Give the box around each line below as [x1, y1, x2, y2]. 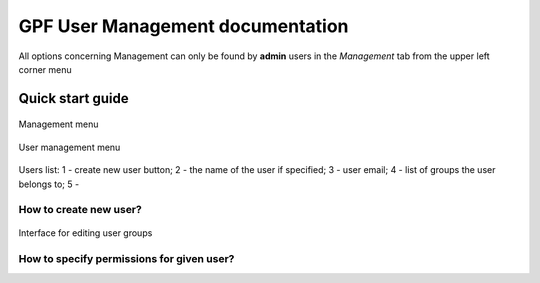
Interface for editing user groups [18, 227, 153, 239]
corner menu [18, 63, 72, 75]
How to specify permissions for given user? [18, 252, 235, 266]
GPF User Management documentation [18, 15, 349, 37]
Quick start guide [18, 90, 129, 107]
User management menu [18, 141, 121, 153]
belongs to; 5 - [18, 178, 80, 190]
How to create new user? [18, 203, 142, 217]
